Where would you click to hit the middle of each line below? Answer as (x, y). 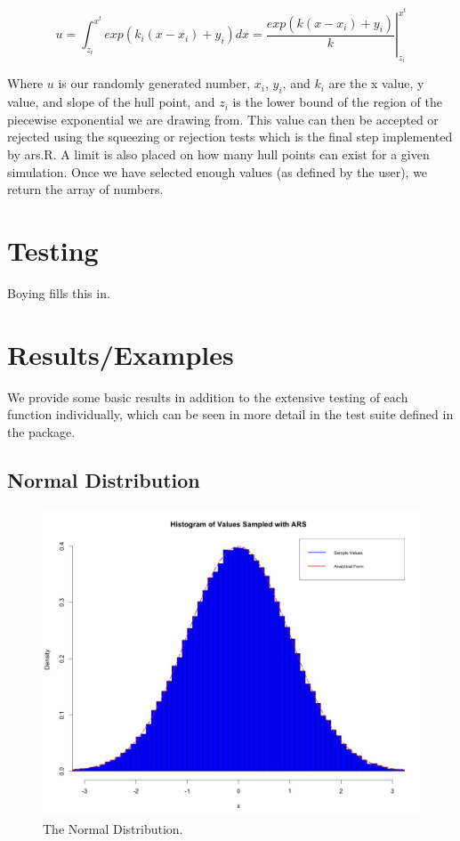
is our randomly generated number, (154, 83)
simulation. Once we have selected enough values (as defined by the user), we (218, 171)
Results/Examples (121, 354)
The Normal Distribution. (113, 829)
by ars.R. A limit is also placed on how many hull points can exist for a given (218, 154)
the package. (41, 431)
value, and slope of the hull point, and (111, 102)
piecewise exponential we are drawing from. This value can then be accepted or (223, 119)
